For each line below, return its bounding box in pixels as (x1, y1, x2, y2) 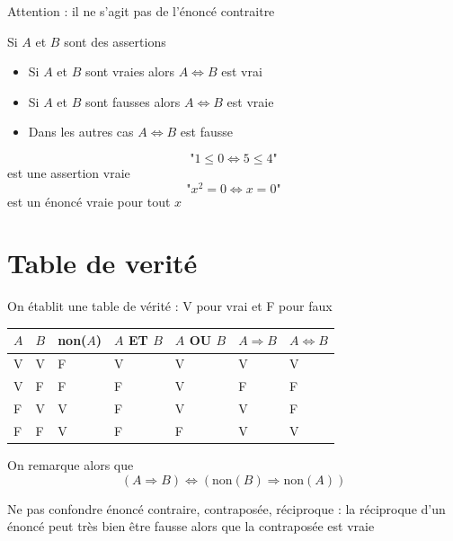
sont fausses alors (84, 92, 181, 111)
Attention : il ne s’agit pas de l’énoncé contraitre (7, 2, 275, 20)
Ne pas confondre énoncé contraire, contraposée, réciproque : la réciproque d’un (7, 499, 446, 518)
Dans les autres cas (28, 122, 134, 141)
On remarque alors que (7, 455, 134, 474)
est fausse (180, 122, 233, 141)
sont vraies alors (84, 62, 175, 81)
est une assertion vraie (7, 163, 130, 182)
